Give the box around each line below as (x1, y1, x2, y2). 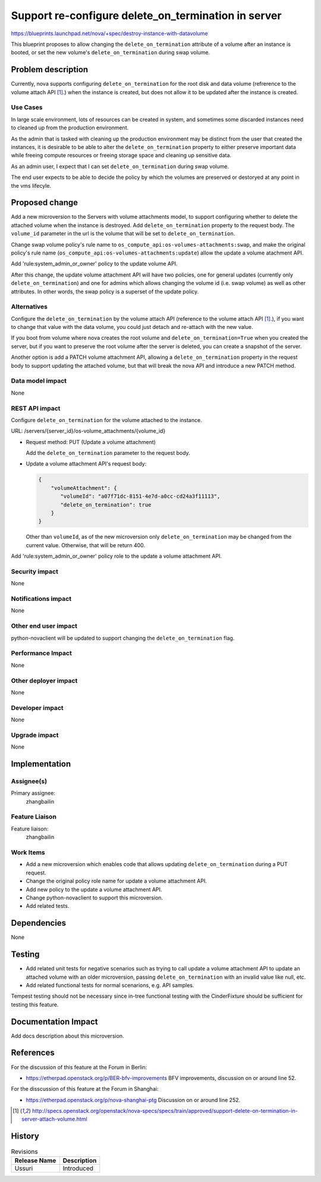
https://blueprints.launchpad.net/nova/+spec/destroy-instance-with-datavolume (11, 30, 208, 37)
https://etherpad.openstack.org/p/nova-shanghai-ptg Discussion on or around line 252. (26, 1096, 241, 1103)
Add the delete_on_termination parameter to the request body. (26, 449, 190, 457)
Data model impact (11, 377, 67, 385)
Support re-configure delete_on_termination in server (11, 9, 282, 22)
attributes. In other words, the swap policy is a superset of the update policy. (11, 288, 199, 295)
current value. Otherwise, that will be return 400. (26, 541, 146, 548)
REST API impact (11, 404, 61, 412)
